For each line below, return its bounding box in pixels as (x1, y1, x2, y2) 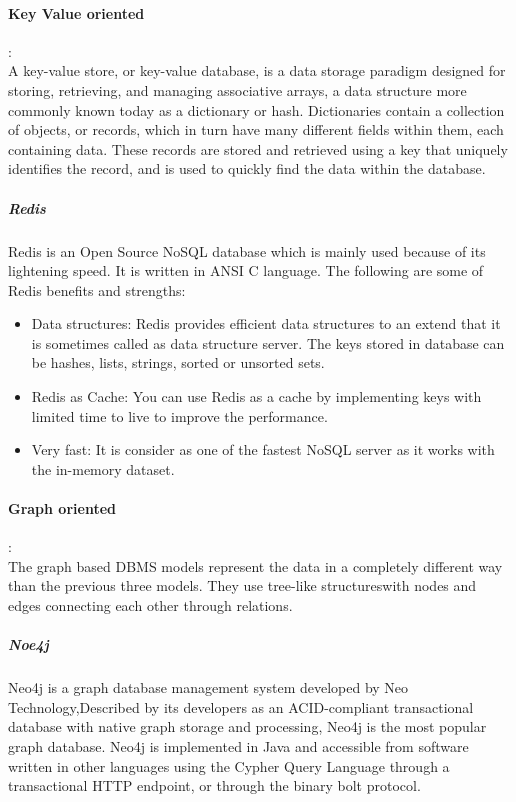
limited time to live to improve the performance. (31, 405, 328, 426)
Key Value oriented (8, 2, 145, 23)
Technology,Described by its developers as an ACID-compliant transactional (8, 696, 474, 717)
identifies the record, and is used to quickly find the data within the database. (8, 158, 486, 179)
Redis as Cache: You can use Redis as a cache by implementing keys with (31, 386, 482, 407)
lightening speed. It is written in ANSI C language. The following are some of (8, 260, 484, 281)
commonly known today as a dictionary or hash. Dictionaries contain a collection (8, 99, 505, 120)
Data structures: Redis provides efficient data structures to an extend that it (31, 313, 501, 334)
